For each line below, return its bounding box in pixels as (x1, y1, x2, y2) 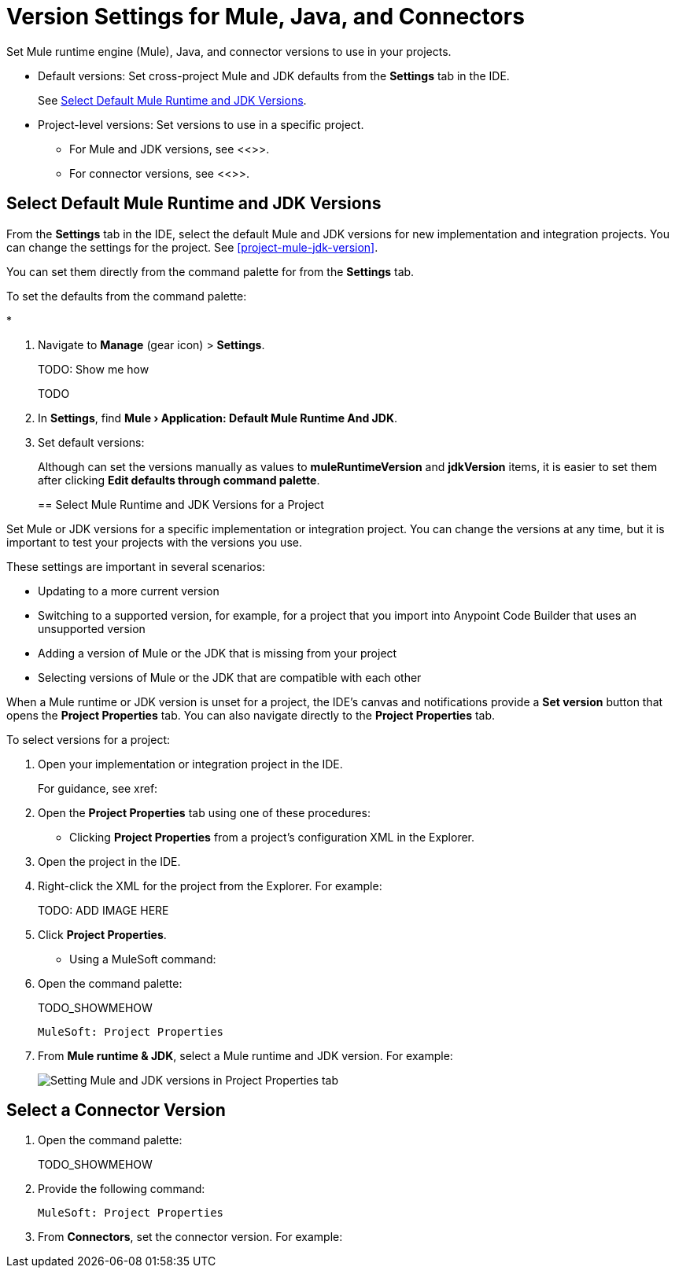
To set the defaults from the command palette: (6, 289, 247, 303)
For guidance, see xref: (38, 781, 158, 795)
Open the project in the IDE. (38, 854, 181, 868)
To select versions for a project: (6, 732, 171, 746)
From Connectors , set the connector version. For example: (38, 1230, 343, 1244)
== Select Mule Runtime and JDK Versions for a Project (38, 497, 324, 511)
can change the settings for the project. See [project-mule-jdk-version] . (6, 240, 378, 254)
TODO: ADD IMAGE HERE (38, 903, 169, 917)
